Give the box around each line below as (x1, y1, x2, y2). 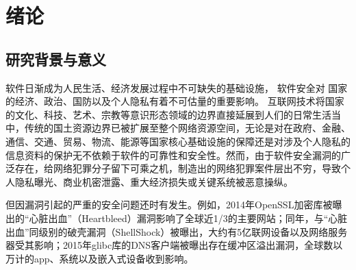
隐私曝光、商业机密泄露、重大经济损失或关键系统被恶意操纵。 (14, 174, 293, 188)
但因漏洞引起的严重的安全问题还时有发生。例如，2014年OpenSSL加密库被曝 (5, 197, 342, 212)
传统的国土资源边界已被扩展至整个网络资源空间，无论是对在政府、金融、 (24, 121, 351, 135)
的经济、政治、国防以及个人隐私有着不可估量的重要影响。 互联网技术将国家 (5, 94, 344, 108)
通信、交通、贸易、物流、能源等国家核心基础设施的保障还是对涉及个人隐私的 (5, 134, 351, 148)
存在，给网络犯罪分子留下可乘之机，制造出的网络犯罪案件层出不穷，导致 (14, 161, 341, 175)
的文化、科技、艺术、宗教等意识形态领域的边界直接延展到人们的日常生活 (5, 107, 331, 121)
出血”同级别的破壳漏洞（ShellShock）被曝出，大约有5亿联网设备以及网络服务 (5, 224, 348, 238)
